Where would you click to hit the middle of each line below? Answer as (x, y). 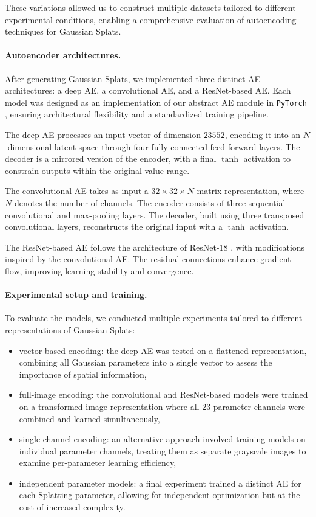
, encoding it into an (263, 135)
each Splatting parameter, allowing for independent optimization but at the (160, 495)
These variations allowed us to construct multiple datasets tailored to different (150, 7)
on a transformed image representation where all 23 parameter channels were (162, 406)
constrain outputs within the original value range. (97, 170)
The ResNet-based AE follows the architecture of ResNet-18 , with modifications (155, 247)
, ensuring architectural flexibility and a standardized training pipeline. (137, 114)
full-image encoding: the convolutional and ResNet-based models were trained (163, 394)
